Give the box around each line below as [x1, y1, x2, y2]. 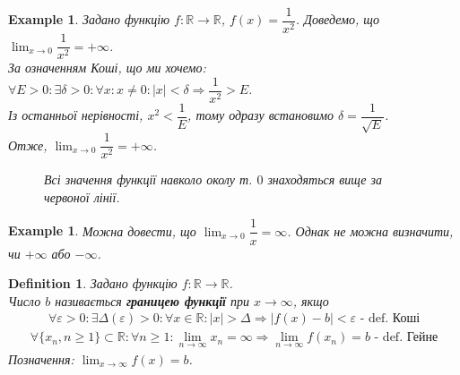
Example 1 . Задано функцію [8, 10, 170, 29]
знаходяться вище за [267, 170, 382, 189]
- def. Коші [360, 312, 421, 326]
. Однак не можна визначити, [287, 221, 454, 240]
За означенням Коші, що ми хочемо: [8, 58, 206, 77]
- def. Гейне [374, 331, 438, 345]
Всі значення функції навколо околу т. [44, 170, 253, 189]
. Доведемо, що [295, 10, 380, 29]
